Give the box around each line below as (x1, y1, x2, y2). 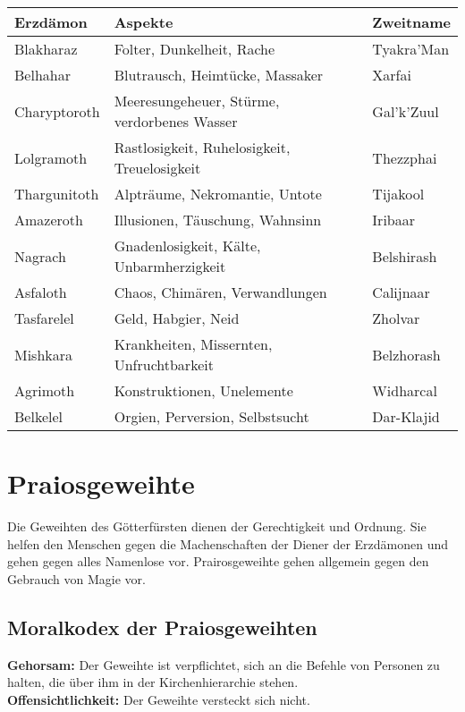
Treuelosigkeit (114, 157, 201, 178)
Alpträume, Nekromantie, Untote (114, 183, 322, 204)
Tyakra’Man (372, 38, 450, 59)
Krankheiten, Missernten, (114, 334, 273, 354)
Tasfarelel (14, 308, 74, 328)
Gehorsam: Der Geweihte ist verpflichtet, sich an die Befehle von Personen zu (7, 655, 440, 674)
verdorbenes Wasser (114, 111, 238, 131)
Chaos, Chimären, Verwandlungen (114, 282, 327, 302)
